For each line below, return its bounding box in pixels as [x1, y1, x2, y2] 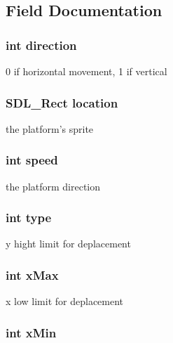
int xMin [6, 323, 57, 341]
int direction [6, 36, 77, 53]
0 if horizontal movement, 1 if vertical [6, 64, 167, 78]
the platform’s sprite [6, 121, 94, 136]
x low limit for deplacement [6, 294, 124, 309]
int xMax [6, 266, 59, 283]
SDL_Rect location [6, 93, 118, 111]
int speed [6, 151, 58, 169]
